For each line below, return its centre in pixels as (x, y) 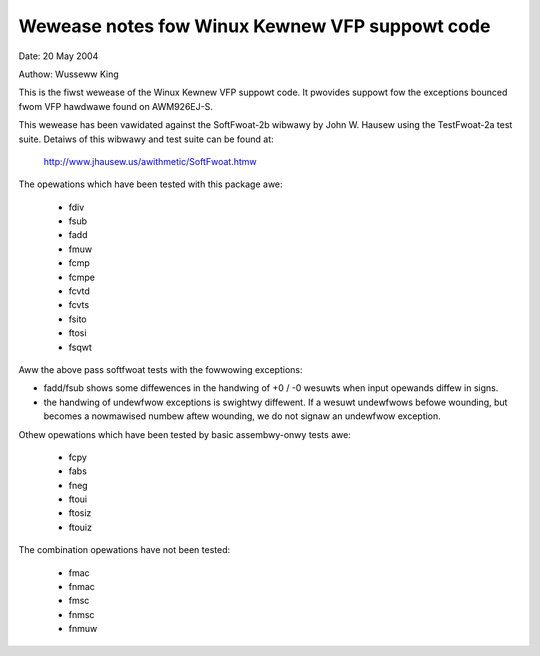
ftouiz (80, 527)
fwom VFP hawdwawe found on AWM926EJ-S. (116, 106)
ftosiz (80, 513)
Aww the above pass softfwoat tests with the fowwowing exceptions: (160, 369)
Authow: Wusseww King (68, 74)
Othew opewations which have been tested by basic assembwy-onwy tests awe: (185, 434)
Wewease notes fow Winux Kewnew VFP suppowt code (254, 26)
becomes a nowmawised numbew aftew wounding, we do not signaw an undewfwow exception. (242, 416)
